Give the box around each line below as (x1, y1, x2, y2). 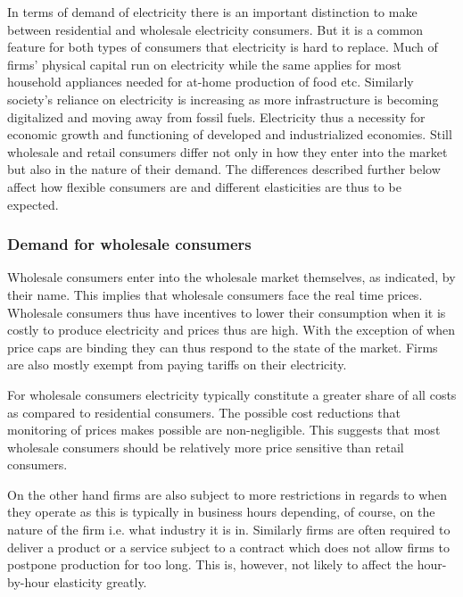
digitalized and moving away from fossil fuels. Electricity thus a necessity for (7, 107, 426, 126)
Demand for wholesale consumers (7, 233, 252, 255)
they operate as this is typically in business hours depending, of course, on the (7, 502, 435, 521)
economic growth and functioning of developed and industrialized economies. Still (7, 125, 452, 144)
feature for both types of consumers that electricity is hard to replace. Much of (7, 37, 438, 56)
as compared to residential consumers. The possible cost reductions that (7, 402, 401, 421)
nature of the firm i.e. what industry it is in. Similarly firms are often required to (7, 520, 451, 539)
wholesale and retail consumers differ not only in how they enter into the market (7, 142, 448, 161)
